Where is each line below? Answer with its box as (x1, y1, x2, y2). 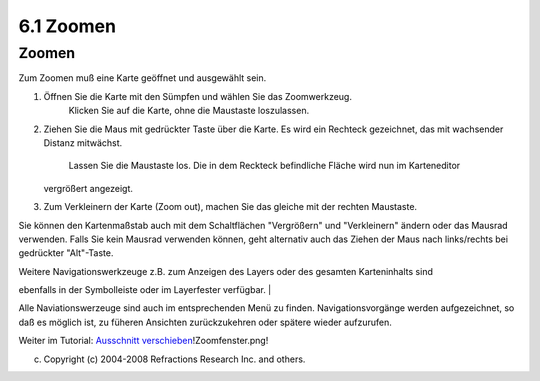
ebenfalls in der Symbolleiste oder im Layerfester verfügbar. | (18, 284, 272, 296)
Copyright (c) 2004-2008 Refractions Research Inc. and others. (43, 353, 306, 365)
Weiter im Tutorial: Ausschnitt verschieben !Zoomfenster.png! (18, 335, 269, 347)
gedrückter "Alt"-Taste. (18, 247, 114, 259)
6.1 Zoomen (18, 15, 117, 37)
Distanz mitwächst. (43, 136, 123, 149)
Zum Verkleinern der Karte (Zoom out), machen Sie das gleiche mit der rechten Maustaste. (43, 201, 418, 213)
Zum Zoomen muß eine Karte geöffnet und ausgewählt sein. (18, 72, 267, 84)
